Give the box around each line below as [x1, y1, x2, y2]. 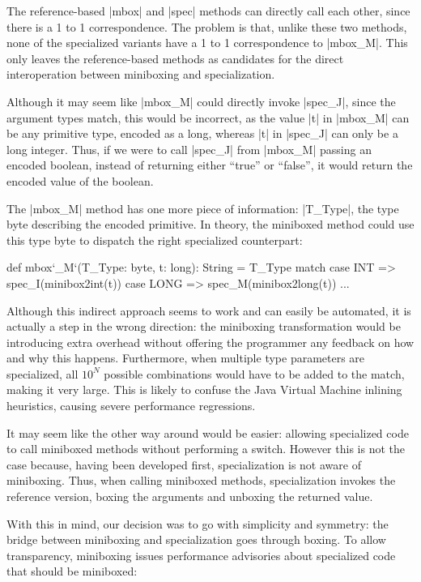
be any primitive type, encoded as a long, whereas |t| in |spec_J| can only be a [6, 125, 398, 142]
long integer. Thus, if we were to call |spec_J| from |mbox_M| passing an [6, 140, 372, 157]
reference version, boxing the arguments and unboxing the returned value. [6, 488, 373, 505]
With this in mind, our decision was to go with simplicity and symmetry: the [6, 515, 389, 532]
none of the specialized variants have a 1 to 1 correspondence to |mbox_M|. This [6, 34, 408, 51]
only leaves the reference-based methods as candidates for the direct [6, 49, 344, 66]
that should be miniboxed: [6, 563, 138, 580]
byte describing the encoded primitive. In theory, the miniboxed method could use [6, 216, 415, 233]
